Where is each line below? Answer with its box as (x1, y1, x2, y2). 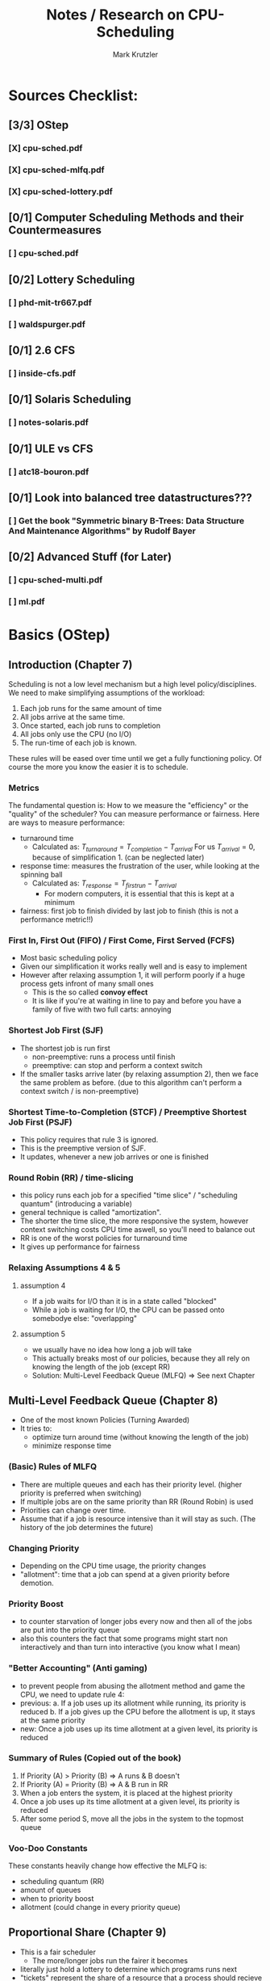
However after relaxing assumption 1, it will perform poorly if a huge (19, 970, 246, 980)
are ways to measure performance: (8, 818, 125, 827)
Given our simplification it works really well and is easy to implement (19, 961, 247, 971)
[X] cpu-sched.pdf (8, 143, 83, 154)
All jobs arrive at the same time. (19, 713, 126, 722)
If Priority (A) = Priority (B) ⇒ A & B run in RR (19, 1779, 168, 1789)
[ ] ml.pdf (8, 596, 46, 608)
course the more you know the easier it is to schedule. (8, 762, 189, 772)
